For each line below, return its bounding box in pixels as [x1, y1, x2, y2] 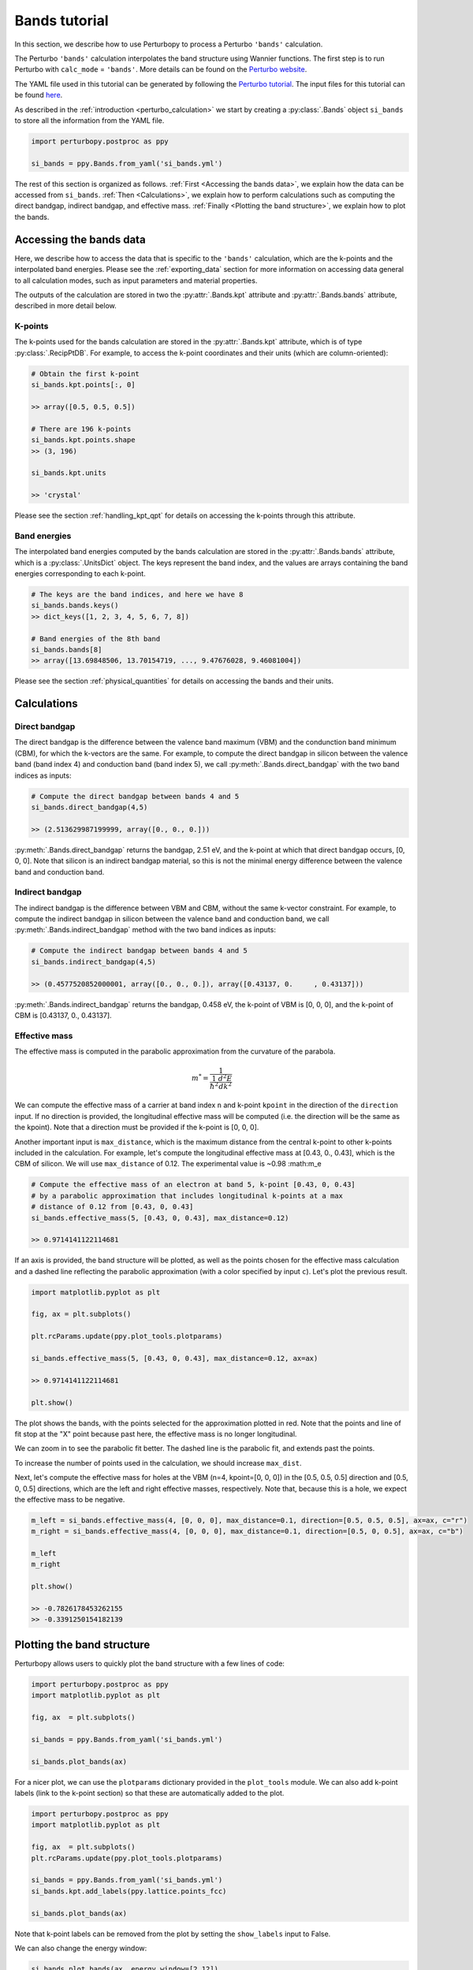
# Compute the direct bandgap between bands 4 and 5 [31, 792, 240, 801]
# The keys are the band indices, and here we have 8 [31, 589, 244, 599]
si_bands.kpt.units [31, 469, 106, 478]
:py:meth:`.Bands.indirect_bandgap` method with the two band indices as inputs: [14, 925, 276, 935]
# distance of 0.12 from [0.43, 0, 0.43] [31, 1202, 194, 1211]
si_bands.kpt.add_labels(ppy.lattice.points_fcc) [31, 1886, 227, 1895]
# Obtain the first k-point [31, 369, 140, 378]
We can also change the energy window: [14, 1943, 147, 1953]
